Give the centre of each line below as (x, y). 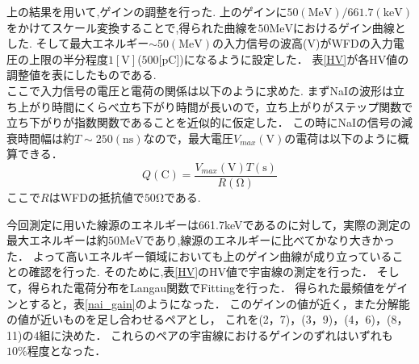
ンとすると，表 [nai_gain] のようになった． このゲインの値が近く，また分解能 (208, 303)
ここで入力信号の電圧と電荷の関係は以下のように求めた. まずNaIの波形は (200, 90)
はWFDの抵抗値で (96, 197)
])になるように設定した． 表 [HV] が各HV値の (293, 59)
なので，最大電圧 (189, 138)
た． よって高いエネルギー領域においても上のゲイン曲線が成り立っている (199, 255)
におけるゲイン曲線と (350, 27)
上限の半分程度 (68, 59)
